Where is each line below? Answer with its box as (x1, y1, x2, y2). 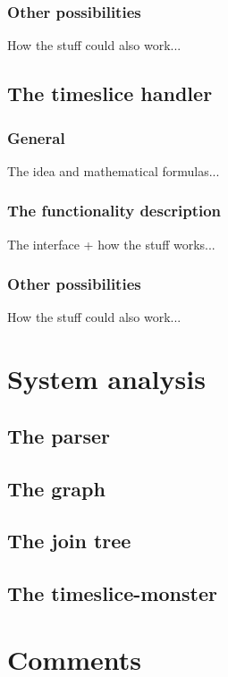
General (7, 126, 65, 148)
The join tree (7, 527, 131, 554)
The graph (7, 474, 106, 502)
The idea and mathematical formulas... (7, 161, 220, 180)
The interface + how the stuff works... (7, 234, 215, 253)
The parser (7, 421, 110, 449)
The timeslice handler (7, 80, 213, 107)
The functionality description (7, 199, 222, 222)
